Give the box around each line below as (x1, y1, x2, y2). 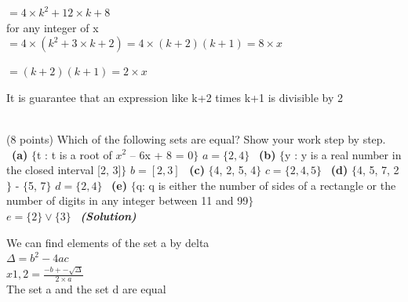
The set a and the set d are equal (6, 281, 166, 297)
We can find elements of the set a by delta (6, 234, 209, 250)
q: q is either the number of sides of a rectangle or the (136, 176, 396, 193)
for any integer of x (6, 19, 99, 35)
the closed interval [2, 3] (6, 162, 122, 178)
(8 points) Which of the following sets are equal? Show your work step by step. (6, 130, 386, 147)
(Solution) (80, 207, 137, 224)
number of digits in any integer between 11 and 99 (6, 192, 249, 209)
